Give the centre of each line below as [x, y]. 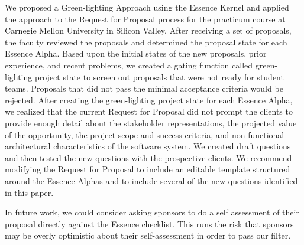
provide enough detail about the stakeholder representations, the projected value [151, 122]
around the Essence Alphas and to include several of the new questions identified [151, 180]
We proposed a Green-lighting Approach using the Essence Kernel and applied [147, 7]
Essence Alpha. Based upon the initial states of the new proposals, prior [136, 53]
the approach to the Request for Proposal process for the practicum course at [145, 19]
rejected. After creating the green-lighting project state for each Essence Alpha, [149, 99]
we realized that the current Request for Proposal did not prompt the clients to [149, 111]
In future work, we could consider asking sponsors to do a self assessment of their [152, 212]
